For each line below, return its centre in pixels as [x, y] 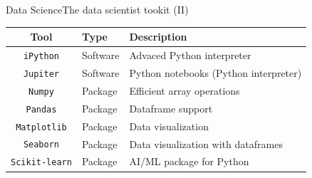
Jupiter [41, 74]
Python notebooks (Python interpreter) [215, 72]
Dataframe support [171, 108]
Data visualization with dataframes [206, 143]
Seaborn [41, 145]
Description [158, 37]
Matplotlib [41, 127]
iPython [41, 56]
